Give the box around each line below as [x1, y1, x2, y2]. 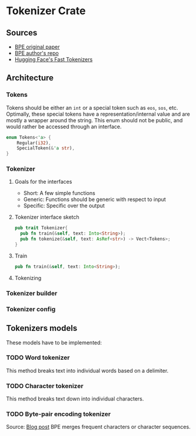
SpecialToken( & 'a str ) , [16, 145, 75, 151]
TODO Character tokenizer [6, 382, 84, 390]
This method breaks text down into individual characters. [6, 395, 144, 402]
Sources [6, 28, 38, 38]
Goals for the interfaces [14, 178, 72, 186]
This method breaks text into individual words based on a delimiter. [6, 367, 169, 374]
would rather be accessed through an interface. [6, 123, 122, 130]
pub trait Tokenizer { [14, 225, 68, 231]
